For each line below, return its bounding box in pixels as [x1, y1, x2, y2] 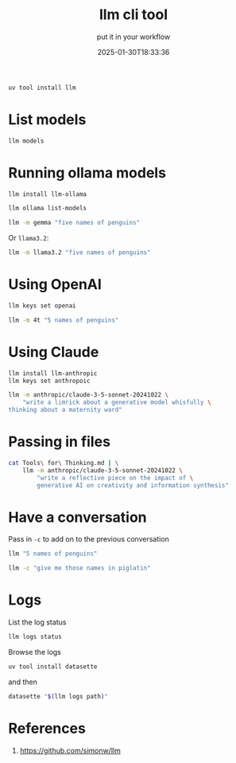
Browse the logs [8, 648, 62, 656]
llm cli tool [99, 6, 168, 24]
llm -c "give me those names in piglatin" [8, 564, 151, 573]
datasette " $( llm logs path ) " [8, 692, 109, 700]
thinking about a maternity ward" [8, 406, 123, 414]
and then [8, 677, 37, 687]
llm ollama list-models [8, 205, 87, 213]
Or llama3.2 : [8, 233, 49, 243]
